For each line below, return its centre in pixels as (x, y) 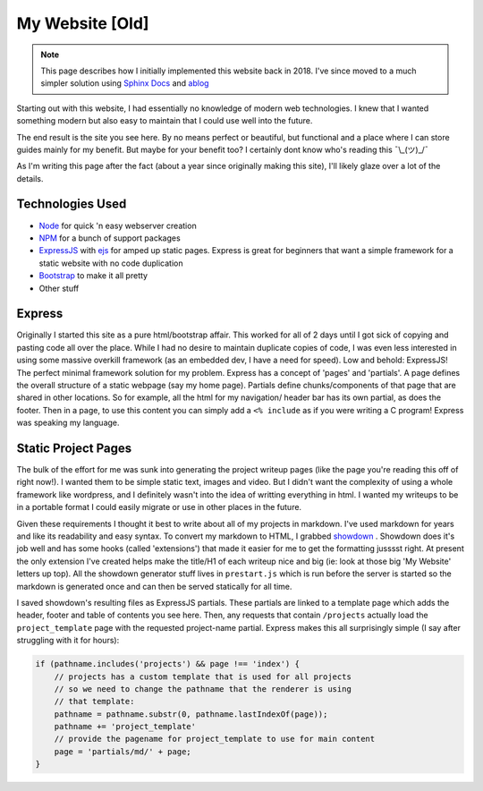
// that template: (94, 702)
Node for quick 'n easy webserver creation (118, 225)
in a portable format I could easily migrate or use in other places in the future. (159, 507)
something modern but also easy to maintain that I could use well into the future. (165, 121)
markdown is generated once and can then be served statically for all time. (154, 586)
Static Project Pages (74, 448)
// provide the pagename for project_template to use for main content (215, 739)
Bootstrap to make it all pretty (93, 276)
